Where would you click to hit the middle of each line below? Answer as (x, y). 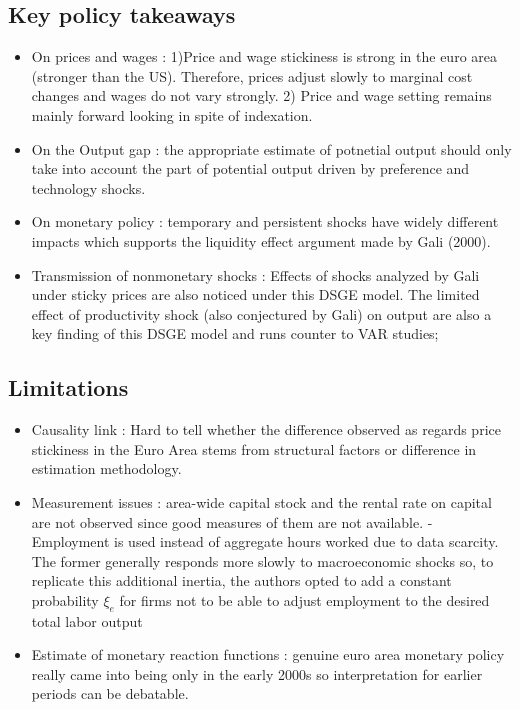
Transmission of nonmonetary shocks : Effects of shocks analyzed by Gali (255, 274)
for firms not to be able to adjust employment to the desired (304, 599)
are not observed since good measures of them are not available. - (232, 521)
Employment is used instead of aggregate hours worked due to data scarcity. (265, 541)
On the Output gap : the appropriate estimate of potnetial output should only (271, 148)
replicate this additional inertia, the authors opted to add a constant (241, 580)
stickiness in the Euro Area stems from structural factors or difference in (254, 448)
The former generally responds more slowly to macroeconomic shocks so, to (262, 560)
